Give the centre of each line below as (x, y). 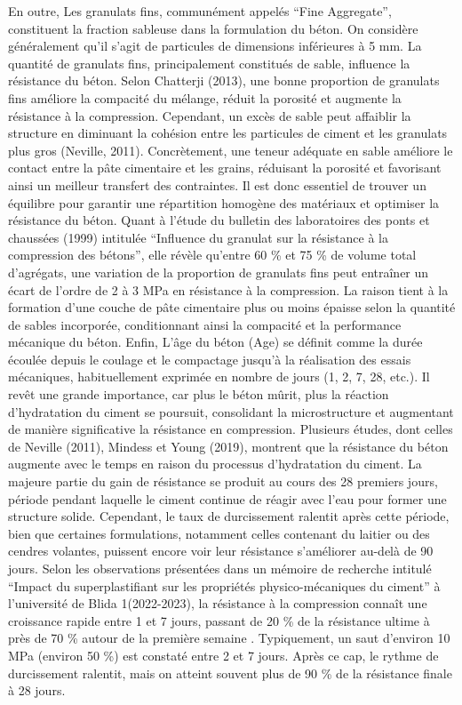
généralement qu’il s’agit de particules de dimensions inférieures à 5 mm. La (215, 46)
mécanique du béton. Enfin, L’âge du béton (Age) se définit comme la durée (215, 342)
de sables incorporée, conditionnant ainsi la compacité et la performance (205, 324)
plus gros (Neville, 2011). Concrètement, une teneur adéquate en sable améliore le (231, 150)
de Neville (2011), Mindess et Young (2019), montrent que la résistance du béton (228, 446)
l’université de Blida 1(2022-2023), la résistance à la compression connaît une (218, 603)
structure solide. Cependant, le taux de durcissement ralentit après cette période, (229, 516)
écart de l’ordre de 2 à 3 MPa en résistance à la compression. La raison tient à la (228, 289)
